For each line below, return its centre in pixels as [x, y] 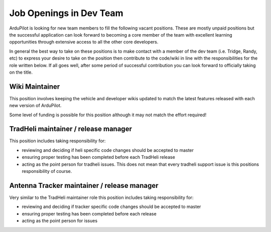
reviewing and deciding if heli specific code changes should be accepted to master [108, 150]
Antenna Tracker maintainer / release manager [84, 185]
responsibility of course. [47, 171]
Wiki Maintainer [35, 86]
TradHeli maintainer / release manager [71, 129]
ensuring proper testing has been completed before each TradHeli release [98, 157]
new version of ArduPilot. [35, 106]
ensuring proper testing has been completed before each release [89, 213]
